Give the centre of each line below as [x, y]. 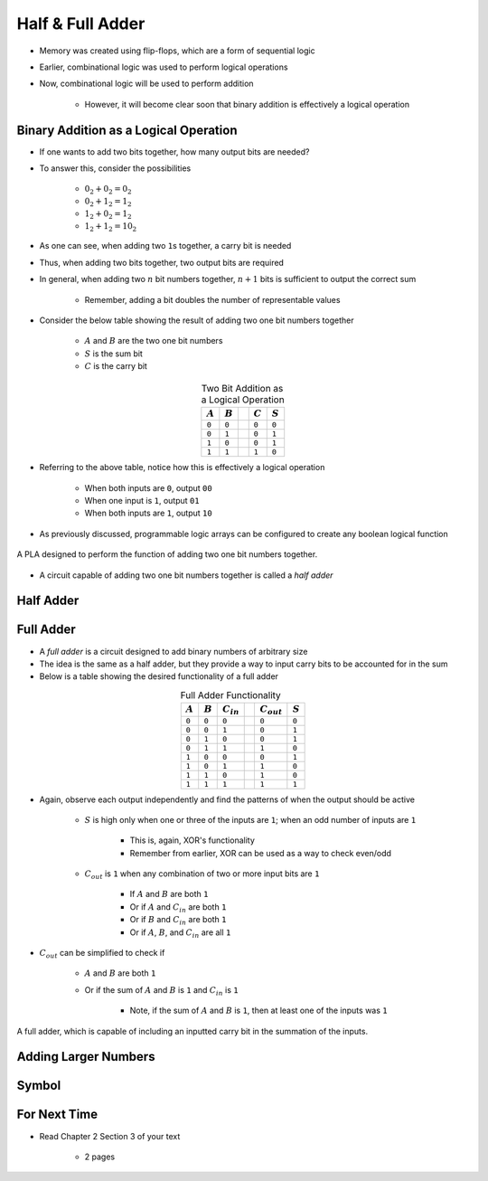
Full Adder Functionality [231, 694]
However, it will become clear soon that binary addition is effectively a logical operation [247, 104]
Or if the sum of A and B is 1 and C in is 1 [161, 991]
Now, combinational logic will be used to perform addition [146, 84]
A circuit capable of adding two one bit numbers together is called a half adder [186, 575]
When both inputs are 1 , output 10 [148, 513]
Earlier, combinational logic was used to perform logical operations [164, 67]
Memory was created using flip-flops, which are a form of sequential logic [177, 51]
